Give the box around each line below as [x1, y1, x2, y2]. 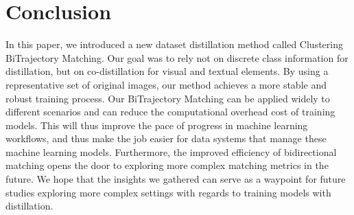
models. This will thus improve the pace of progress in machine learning [5, 117, 308, 132]
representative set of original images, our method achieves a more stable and [5, 77, 327, 91]
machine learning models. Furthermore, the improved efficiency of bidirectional [5, 144, 337, 159]
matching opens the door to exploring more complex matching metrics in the [5, 158, 329, 172]
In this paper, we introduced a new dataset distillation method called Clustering [5, 37, 343, 52]
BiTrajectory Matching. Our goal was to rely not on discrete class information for [5, 50, 349, 65]
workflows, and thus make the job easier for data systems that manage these [5, 131, 327, 146]
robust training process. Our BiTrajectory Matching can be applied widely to [5, 91, 330, 105]
